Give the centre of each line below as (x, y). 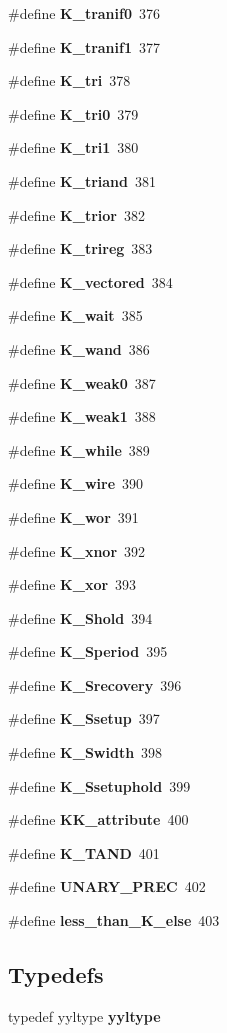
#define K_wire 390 (76, 483)
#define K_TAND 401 (84, 852)
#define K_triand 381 (82, 180)
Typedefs (56, 974)
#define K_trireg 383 (80, 248)
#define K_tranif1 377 (84, 46)
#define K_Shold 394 (80, 617)
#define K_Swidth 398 (85, 752)
